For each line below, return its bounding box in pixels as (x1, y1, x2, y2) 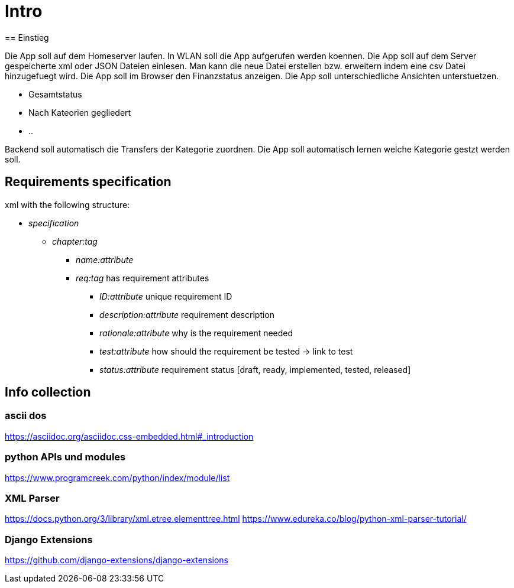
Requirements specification (5, 174, 172, 190)
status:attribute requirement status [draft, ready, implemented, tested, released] (99, 364, 411, 375)
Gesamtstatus (28, 89, 82, 99)
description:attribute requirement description (99, 309, 275, 320)
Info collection (5, 385, 91, 400)
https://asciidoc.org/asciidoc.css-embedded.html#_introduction (5, 431, 254, 441)
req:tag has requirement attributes (76, 272, 209, 283)
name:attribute (76, 254, 134, 265)
